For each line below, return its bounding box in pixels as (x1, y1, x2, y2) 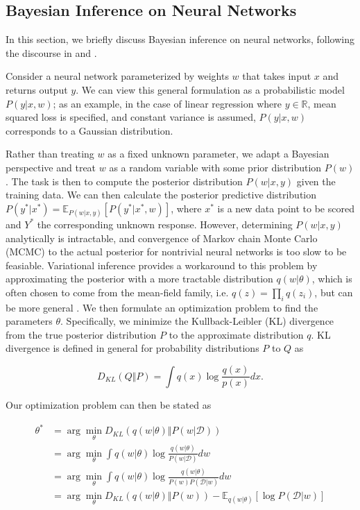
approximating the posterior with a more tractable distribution (6, 271, 273, 286)
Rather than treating (6, 146, 94, 161)
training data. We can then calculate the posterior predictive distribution (6, 187, 317, 202)
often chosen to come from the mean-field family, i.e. (6, 284, 229, 299)
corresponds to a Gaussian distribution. (6, 123, 173, 137)
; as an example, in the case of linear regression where (53, 96, 282, 110)
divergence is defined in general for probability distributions (6, 341, 259, 355)
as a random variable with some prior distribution (109, 160, 322, 174)
